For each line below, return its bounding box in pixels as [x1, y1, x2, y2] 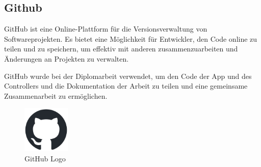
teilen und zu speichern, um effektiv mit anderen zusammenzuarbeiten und [4, 43, 238, 54]
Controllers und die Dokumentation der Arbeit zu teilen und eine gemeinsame [4, 80, 248, 91]
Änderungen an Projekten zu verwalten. [4, 53, 129, 64]
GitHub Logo [24, 153, 66, 163]
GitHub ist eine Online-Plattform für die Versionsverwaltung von [4, 23, 207, 34]
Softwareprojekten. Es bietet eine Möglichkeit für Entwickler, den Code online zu [4, 33, 257, 44]
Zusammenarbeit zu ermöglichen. [4, 90, 108, 101]
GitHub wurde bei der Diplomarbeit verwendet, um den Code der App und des [4, 70, 252, 81]
